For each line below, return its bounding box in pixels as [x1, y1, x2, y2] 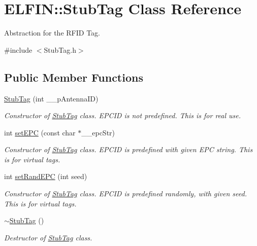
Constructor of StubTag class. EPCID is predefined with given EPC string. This [4, 144, 253, 155]
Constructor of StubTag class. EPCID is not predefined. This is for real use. [4, 110, 241, 121]
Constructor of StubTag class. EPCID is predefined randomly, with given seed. [4, 188, 247, 199]
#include [4, 44, 33, 55]
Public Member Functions [4, 69, 143, 85]
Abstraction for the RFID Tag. [4, 27, 100, 38]
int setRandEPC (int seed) [4, 171, 87, 182]
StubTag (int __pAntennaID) [4, 93, 99, 103]
